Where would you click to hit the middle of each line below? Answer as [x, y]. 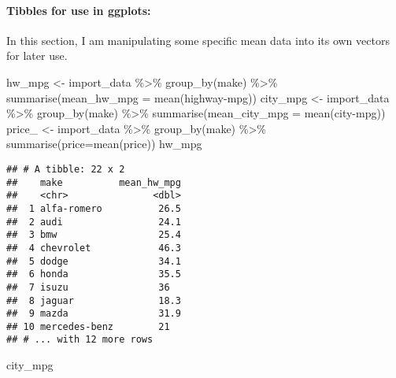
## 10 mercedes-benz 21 [88, 326]
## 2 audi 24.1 [94, 222]
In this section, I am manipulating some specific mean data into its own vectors [198, 40]
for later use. [37, 56]
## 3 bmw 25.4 [94, 235]
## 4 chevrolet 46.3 [94, 248]
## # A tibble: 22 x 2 [66, 169]
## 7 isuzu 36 [88, 287]
